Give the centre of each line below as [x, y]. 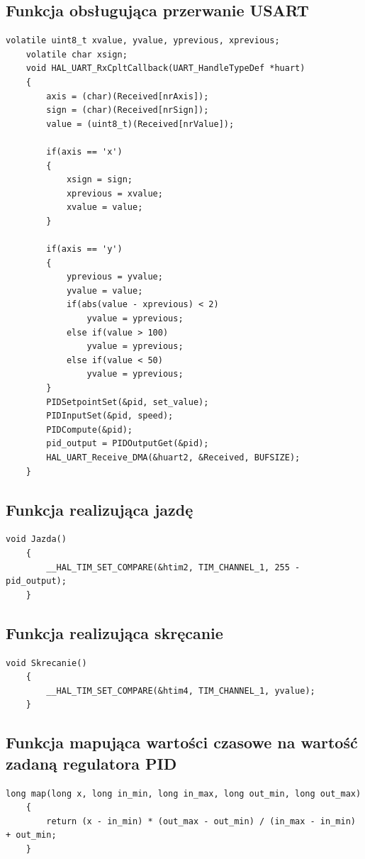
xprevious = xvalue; [114, 193]
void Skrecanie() [46, 663]
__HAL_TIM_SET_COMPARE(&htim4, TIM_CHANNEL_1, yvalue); [181, 691]
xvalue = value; [105, 207]
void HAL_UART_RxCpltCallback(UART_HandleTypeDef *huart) [165, 68]
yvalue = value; [105, 290]
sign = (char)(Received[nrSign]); [128, 110]
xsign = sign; [99, 180]
